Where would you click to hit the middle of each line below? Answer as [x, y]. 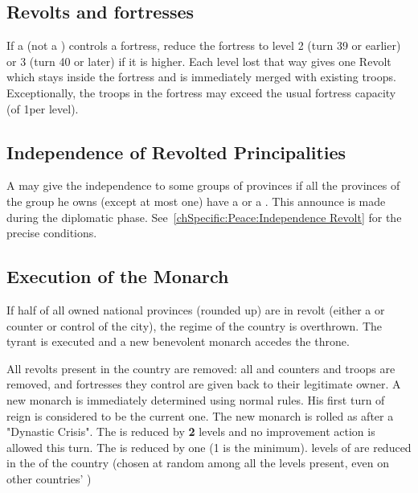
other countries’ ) [49, 478]
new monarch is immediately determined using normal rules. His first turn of [196, 399]
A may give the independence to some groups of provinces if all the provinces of [203, 185]
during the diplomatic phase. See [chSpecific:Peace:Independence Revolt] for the [204, 217]
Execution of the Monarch [118, 276]
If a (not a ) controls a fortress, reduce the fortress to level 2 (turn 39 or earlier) [204, 45]
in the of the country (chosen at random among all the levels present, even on [198, 463]
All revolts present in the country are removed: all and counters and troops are [201, 368]
